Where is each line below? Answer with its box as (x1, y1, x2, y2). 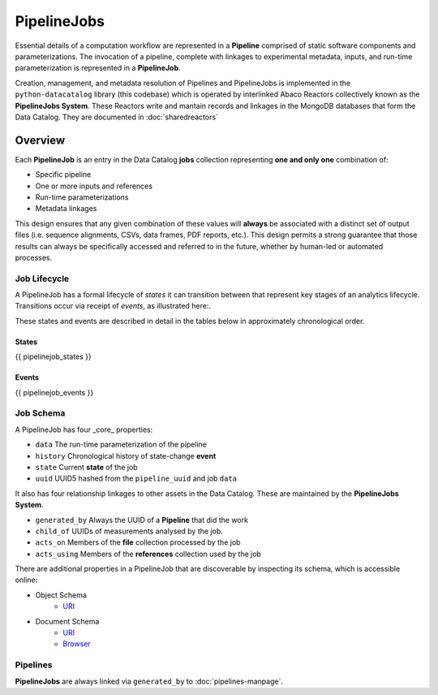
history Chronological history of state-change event (35, 451, 217, 460)
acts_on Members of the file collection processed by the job (35, 537, 241, 547)
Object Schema (35, 589, 87, 600)
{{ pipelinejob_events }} (15, 387, 94, 397)
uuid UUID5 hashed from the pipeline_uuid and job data (35, 473, 238, 483)
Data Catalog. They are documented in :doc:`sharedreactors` (15, 112, 219, 122)
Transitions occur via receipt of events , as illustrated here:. (15, 301, 211, 311)
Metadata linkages (35, 204, 97, 214)
